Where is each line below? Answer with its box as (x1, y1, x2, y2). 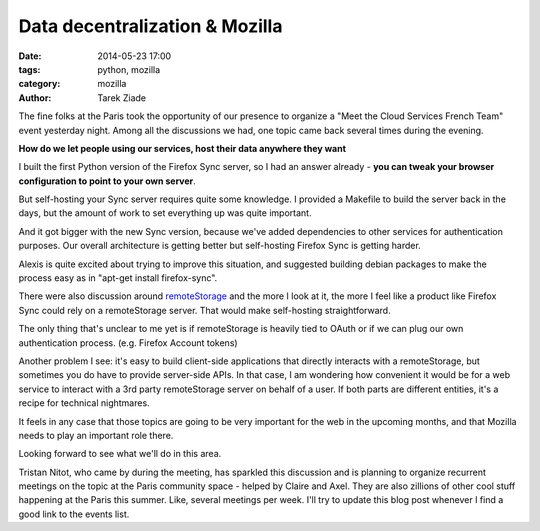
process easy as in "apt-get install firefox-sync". (18, 272, 218, 284)
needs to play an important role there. (18, 429, 174, 441)
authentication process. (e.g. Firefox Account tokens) (18, 336, 239, 349)
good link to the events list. (18, 508, 130, 520)
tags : (18, 63, 41, 75)
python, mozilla (97, 63, 161, 75)
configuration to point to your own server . (18, 175, 197, 187)
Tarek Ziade (97, 91, 147, 104)
